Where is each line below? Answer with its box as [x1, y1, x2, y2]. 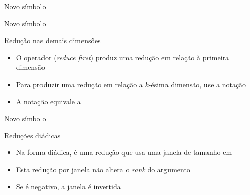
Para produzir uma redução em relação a [16, 79, 143, 89]
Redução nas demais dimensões [4, 35, 101, 46]
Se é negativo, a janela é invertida [16, 181, 121, 191]
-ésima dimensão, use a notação [148, 79, 246, 89]
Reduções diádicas [4, 130, 61, 140]
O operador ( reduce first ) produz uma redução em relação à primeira [16, 52, 229, 62]
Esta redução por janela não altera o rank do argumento [16, 164, 190, 174]
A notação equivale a [16, 96, 81, 106]
